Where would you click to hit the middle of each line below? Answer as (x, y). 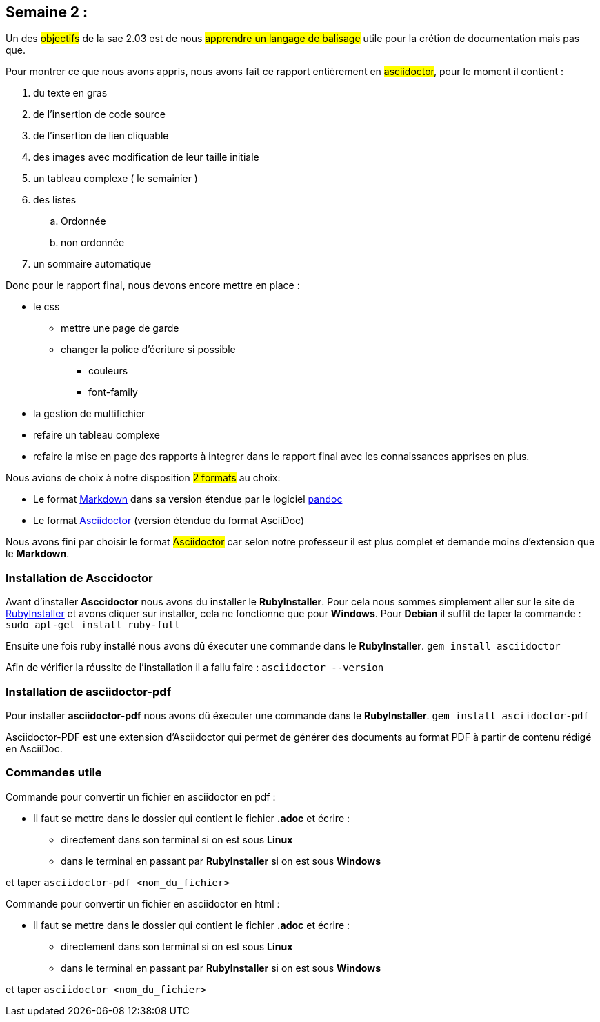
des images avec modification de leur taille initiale (146, 157)
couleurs (108, 371)
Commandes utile (54, 773)
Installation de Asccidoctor (79, 578)
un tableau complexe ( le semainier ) (116, 179)
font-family (113, 392)
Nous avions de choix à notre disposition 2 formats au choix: (143, 478)
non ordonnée (93, 243)
